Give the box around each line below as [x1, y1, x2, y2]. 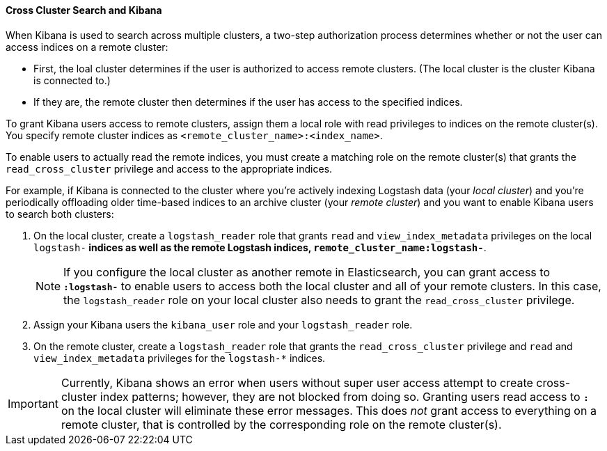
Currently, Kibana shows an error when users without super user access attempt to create [61, 375, 533, 390]
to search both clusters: [6, 207, 114, 220]
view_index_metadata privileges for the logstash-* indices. [33, 351, 326, 364]
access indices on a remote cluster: [6, 40, 168, 53]
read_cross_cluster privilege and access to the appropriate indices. [6, 162, 333, 175]
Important [8, 396, 58, 411]
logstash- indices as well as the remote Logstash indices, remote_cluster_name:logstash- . [33, 241, 487, 253]
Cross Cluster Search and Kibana [6, 4, 162, 16]
